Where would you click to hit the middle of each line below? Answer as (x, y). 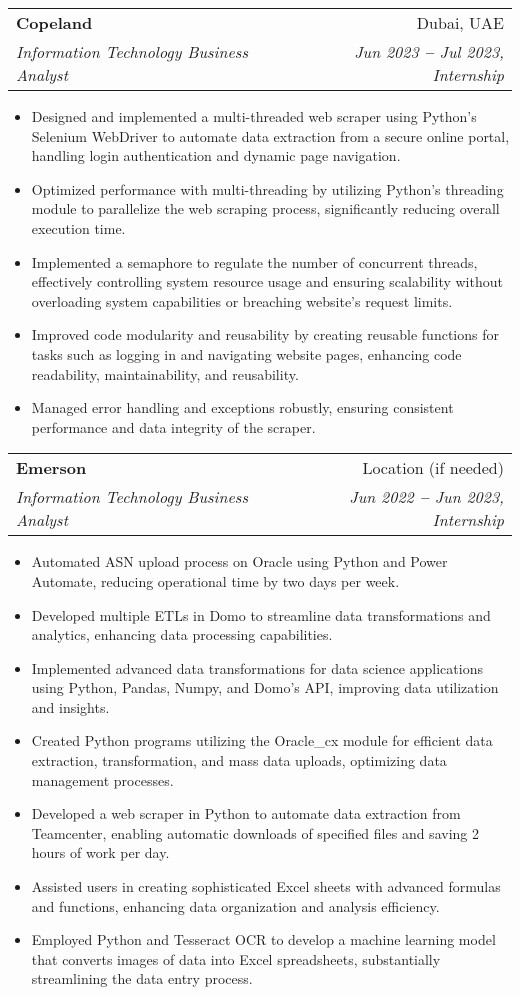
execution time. (78, 227)
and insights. (70, 706)
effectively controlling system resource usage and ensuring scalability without (267, 281)
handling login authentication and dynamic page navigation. (216, 155)
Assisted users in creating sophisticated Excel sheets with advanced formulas (266, 886)
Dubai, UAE (460, 22)
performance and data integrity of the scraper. (173, 426)
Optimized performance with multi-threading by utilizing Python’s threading (267, 188)
